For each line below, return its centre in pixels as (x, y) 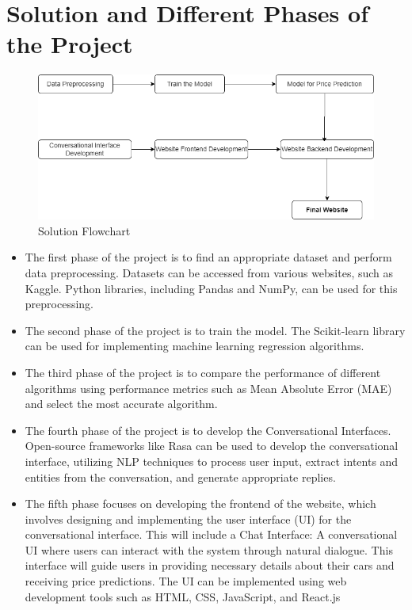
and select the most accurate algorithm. (121, 404)
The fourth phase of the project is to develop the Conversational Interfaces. (208, 430)
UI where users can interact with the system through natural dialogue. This (209, 549)
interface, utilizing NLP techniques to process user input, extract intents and (212, 461)
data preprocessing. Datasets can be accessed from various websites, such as (209, 272)
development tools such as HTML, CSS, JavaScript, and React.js (183, 596)
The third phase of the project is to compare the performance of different (203, 372)
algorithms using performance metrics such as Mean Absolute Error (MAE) (208, 388)
